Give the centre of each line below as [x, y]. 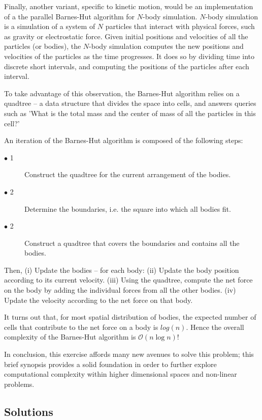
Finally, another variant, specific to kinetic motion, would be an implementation [129, 6]
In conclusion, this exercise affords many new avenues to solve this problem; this [129, 354]
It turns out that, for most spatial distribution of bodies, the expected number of [130, 317]
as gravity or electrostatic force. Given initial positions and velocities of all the [126, 36]
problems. [19, 384]
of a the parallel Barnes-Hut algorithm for [70, 16]
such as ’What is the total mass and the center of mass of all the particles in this [130, 113]
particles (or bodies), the [43, 46]
